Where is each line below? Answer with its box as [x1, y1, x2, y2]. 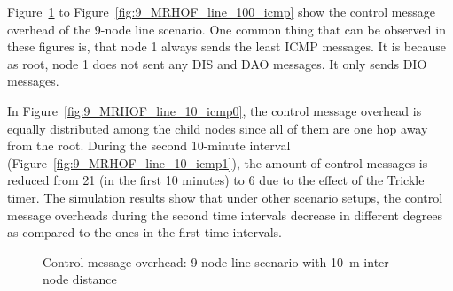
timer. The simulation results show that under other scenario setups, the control [7, 188, 443, 206]
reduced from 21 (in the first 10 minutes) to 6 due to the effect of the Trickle [7, 171, 425, 189]
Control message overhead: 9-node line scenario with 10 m [43, 252, 360, 271]
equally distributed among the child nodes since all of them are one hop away [7, 119, 428, 137]
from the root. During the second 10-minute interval [7, 136, 291, 155]
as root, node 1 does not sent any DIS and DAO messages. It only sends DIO [7, 54, 427, 73]
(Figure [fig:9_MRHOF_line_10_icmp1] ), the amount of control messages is [7, 153, 428, 172]
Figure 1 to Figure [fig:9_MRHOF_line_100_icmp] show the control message [7, 3, 435, 20]
